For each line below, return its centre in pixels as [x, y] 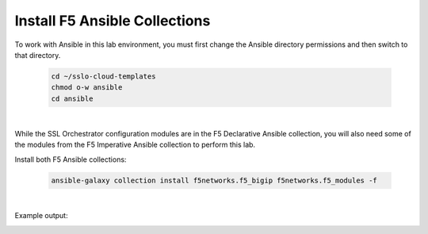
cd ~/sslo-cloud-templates [103, 76]
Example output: [41, 216]
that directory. [38, 55]
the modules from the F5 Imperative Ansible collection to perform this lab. [135, 145]
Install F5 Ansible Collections [113, 21]
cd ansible [72, 98]
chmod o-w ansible [87, 88]
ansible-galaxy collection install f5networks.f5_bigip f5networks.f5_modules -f [214, 180]
